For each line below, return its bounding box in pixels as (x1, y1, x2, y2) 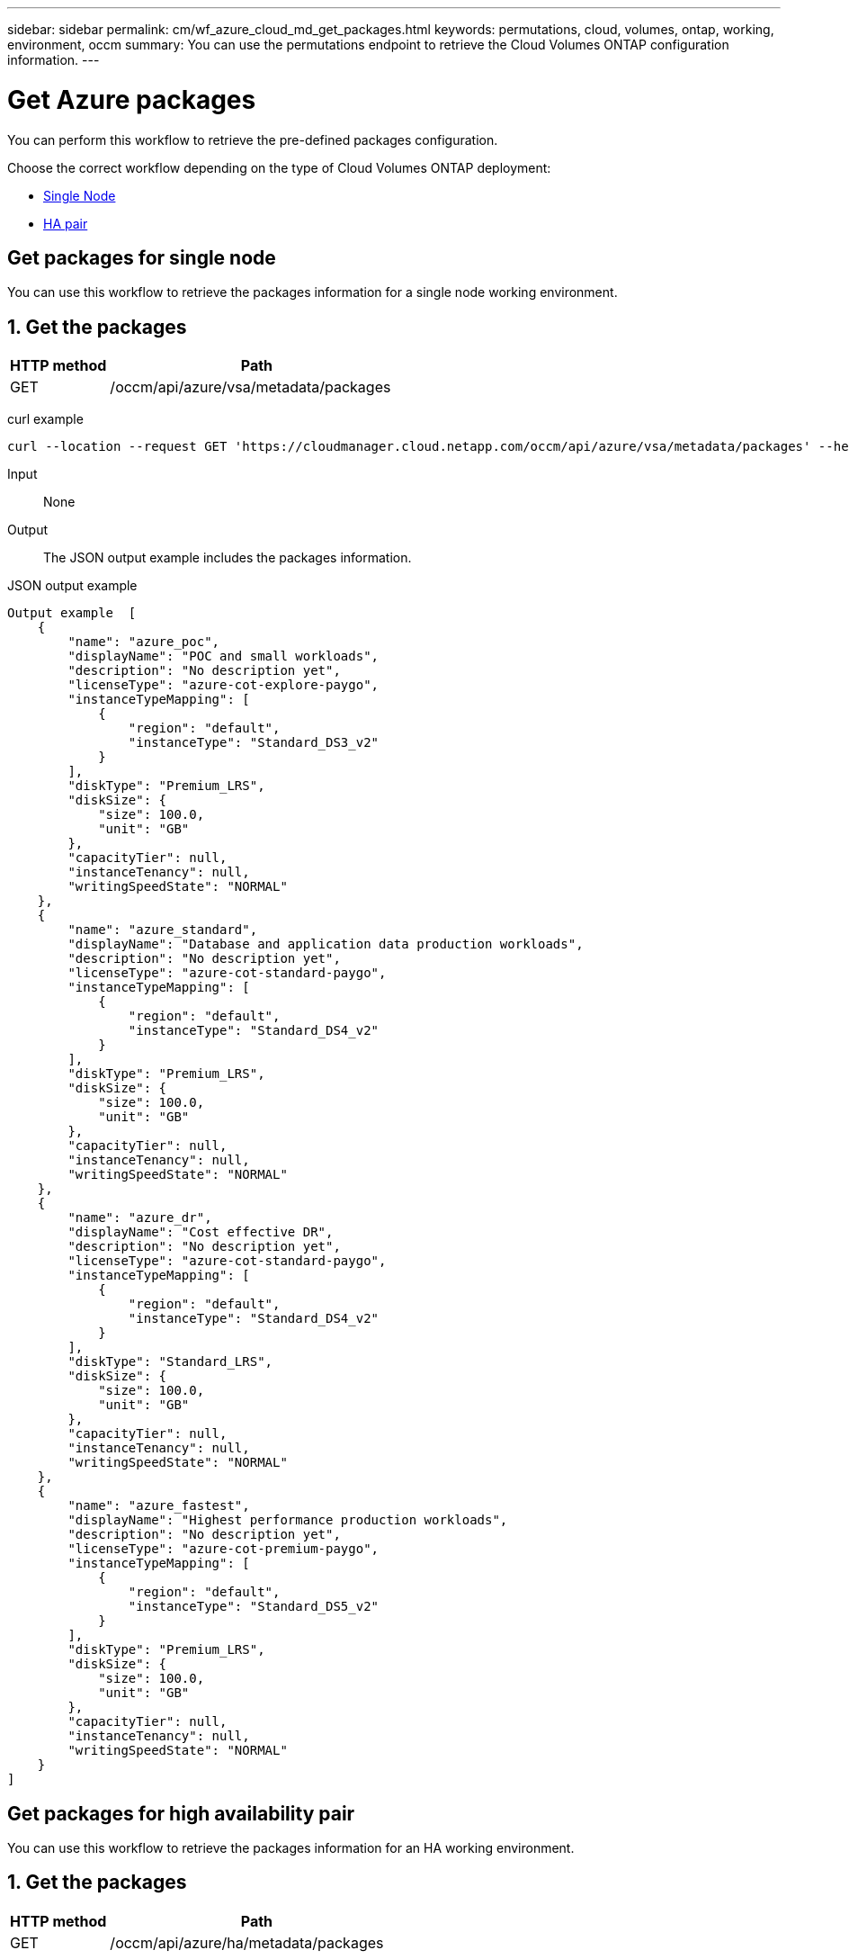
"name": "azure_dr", (67, 1210, 212, 1226)
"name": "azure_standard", (67, 922, 258, 938)
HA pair (43, 215, 88, 231)
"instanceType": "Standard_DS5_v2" (128, 1599, 380, 1614)
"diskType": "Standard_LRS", (67, 1354, 273, 1370)
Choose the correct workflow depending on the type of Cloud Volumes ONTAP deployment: (7, 159, 551, 175)
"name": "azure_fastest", (67, 1498, 250, 1514)
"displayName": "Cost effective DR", (67, 1225, 334, 1240)
